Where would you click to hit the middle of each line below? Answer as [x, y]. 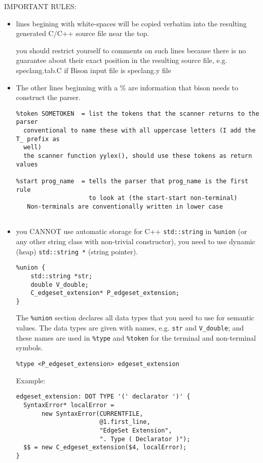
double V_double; [60, 285]
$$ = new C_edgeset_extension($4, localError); [105, 448]
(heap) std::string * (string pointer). [77, 251]
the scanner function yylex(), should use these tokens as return [138, 156]
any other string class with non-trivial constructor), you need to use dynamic [136, 241]
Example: [31, 380]
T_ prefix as [38, 139]
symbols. [29, 348]
